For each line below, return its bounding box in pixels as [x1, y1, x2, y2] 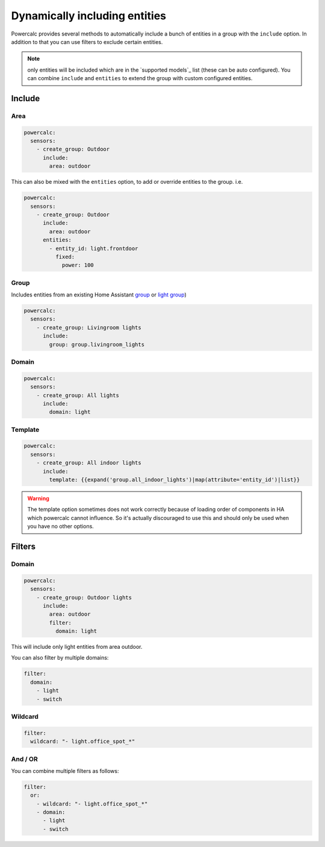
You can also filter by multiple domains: [11, 654, 109, 661]
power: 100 [61, 262, 94, 269]
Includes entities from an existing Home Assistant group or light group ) [11, 291, 187, 298]
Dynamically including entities [11, 9, 167, 22]
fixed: [55, 253, 75, 260]
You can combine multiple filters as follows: [11, 767, 119, 774]
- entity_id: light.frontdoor [49, 245, 138, 252]
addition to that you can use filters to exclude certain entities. [11, 38, 163, 45]
